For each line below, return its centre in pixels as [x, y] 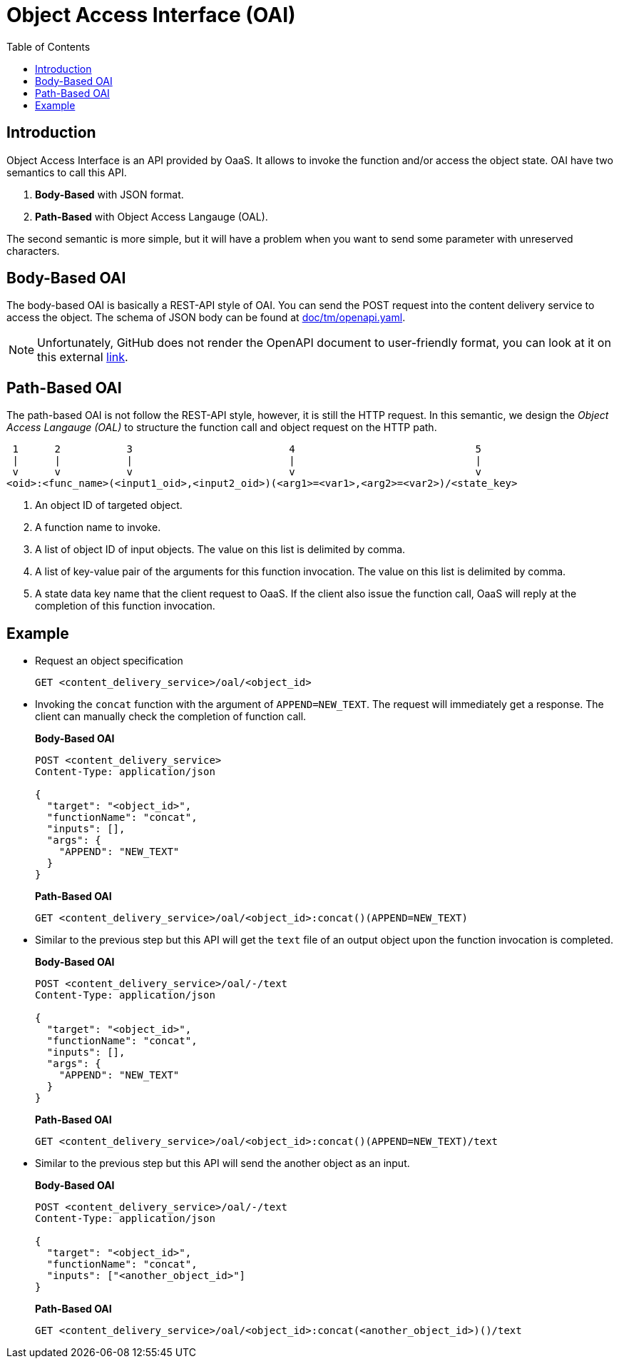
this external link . [83, 357]
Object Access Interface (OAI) [151, 15]
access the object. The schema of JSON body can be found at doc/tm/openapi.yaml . [206, 318]
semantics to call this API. [67, 172]
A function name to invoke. [98, 527]
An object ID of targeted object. [109, 505]
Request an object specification [109, 661]
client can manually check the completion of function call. [171, 717]
